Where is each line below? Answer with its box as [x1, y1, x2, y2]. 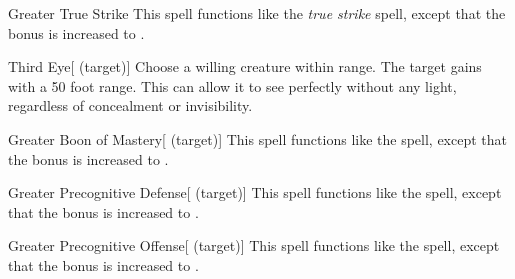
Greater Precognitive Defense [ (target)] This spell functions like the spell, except [8, 182, 502, 203]
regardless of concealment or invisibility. [8, 95, 253, 116]
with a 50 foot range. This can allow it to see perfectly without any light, [8, 75, 457, 96]
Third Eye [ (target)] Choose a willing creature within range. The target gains [8, 56, 482, 77]
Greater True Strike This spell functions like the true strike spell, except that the [8, 3, 506, 23]
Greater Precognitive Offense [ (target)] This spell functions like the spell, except [8, 235, 500, 256]
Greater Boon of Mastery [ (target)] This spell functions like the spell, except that [8, 128, 508, 149]
